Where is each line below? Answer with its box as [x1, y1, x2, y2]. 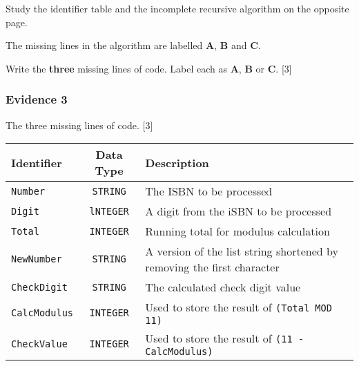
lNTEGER [89, 205, 129, 217]
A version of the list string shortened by [145, 243, 338, 260]
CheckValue [11, 338, 68, 349]
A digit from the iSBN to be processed [145, 203, 332, 220]
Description [145, 154, 209, 171]
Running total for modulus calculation [145, 223, 330, 240]
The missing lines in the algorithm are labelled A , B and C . [6, 38, 261, 52]
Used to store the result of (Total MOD [145, 299, 332, 316]
